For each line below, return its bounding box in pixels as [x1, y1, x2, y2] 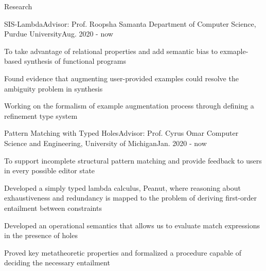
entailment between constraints [4, 202, 102, 213]
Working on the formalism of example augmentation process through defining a [4, 100, 254, 111]
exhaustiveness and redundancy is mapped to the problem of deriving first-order [4, 192, 257, 203]
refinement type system [4, 110, 78, 121]
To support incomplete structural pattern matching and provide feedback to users [4, 155, 262, 166]
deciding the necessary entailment [4, 257, 110, 268]
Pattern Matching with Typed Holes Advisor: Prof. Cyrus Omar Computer [4, 128, 239, 138]
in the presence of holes [4, 230, 78, 241]
